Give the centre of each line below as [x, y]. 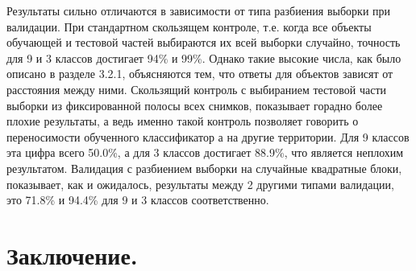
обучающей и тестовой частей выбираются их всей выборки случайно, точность [204, 42]
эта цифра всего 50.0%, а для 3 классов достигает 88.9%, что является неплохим [205, 152]
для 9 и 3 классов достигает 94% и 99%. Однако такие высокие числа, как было [204, 57]
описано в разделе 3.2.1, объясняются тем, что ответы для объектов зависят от [200, 74]
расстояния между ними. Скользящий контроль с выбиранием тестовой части [197, 89]
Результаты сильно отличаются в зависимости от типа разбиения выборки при [199, 10]
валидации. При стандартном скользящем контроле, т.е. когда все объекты [189, 26]
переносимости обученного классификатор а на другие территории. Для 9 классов [208, 136]
